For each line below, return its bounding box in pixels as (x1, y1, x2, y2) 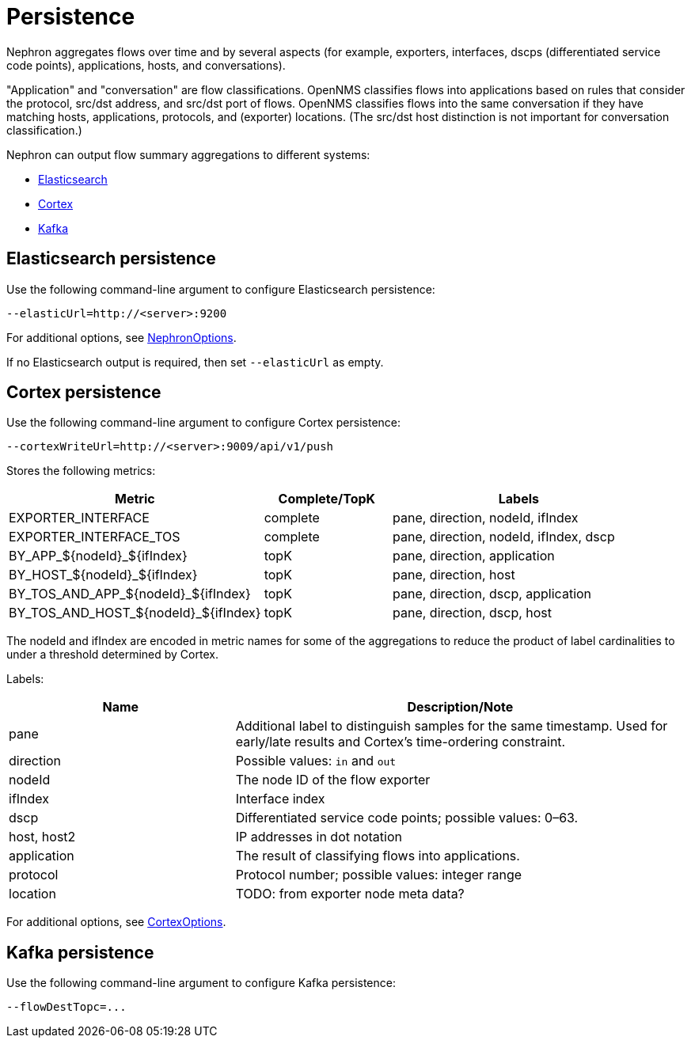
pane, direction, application (393, 548, 555, 564)
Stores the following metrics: (6, 464, 156, 478)
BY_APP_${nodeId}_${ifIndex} (9, 548, 188, 564)
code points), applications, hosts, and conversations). (6, 58, 286, 72)
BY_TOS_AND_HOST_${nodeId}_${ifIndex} (9, 605, 261, 621)
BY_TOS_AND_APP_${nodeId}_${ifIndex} (9, 586, 251, 602)
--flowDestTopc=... (6, 1000, 127, 1014)
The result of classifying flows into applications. (235, 848, 520, 864)
